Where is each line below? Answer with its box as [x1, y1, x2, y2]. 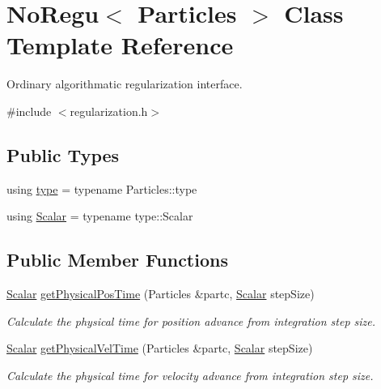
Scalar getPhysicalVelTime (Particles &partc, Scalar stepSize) [6, 340, 313, 357]
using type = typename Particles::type [6, 180, 197, 197]
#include [6, 102, 52, 119]
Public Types [6, 142, 120, 167]
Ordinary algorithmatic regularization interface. [6, 75, 243, 92]
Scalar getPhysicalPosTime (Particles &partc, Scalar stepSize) [6, 285, 315, 302]
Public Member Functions [6, 247, 228, 272]
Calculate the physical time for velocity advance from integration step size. [6, 366, 374, 383]
